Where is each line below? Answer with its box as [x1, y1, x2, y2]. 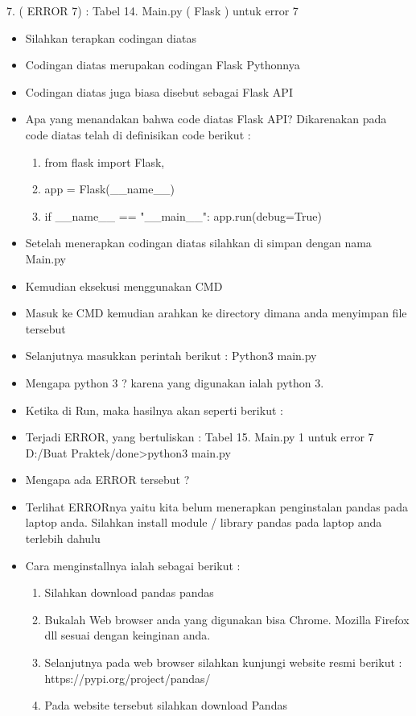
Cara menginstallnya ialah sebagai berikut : [25, 557, 241, 573]
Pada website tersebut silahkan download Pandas [44, 697, 287, 714]
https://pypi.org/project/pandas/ [44, 669, 211, 686]
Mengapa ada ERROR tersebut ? [25, 471, 190, 488]
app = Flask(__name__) [44, 180, 175, 197]
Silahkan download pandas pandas [44, 584, 214, 601]
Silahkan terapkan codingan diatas [25, 29, 196, 46]
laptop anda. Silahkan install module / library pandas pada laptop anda [25, 514, 382, 531]
